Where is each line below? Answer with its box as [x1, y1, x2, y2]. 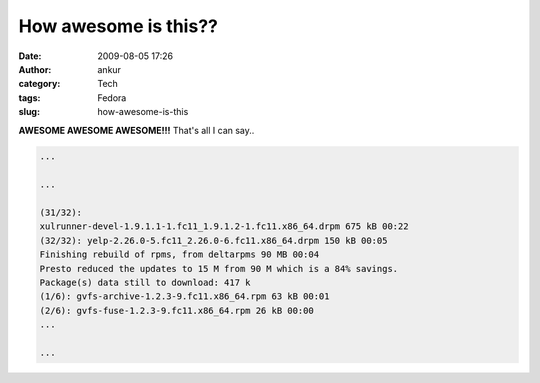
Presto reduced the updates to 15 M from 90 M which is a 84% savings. [39, 263, 399, 274]
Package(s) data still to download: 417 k [39, 277, 251, 288]
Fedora [97, 91, 127, 104]
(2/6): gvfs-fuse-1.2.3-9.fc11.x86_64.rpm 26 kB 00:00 [39, 305, 314, 316]
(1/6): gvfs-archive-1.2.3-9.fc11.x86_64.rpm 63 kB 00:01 [39, 291, 330, 302]
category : [18, 78, 61, 90]
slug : [18, 106, 40, 118]
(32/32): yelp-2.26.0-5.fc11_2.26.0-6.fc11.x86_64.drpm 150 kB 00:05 [39, 235, 388, 246]
